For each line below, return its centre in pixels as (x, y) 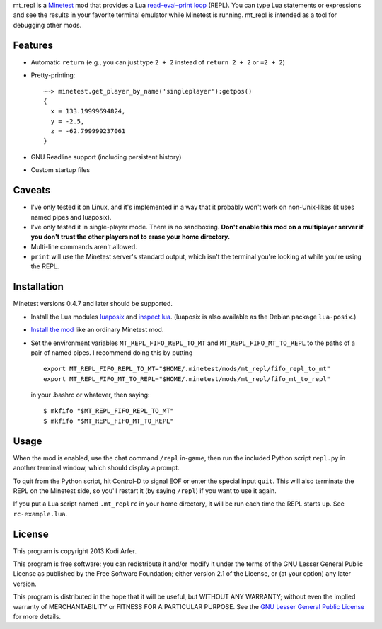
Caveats (32, 190)
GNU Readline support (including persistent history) (106, 157)
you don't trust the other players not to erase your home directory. (130, 237)
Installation (38, 287)
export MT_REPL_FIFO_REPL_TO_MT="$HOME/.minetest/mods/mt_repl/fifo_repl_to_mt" (187, 369)
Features (33, 45)
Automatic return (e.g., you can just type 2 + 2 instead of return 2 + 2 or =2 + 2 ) (158, 62)
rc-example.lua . (40, 514)
